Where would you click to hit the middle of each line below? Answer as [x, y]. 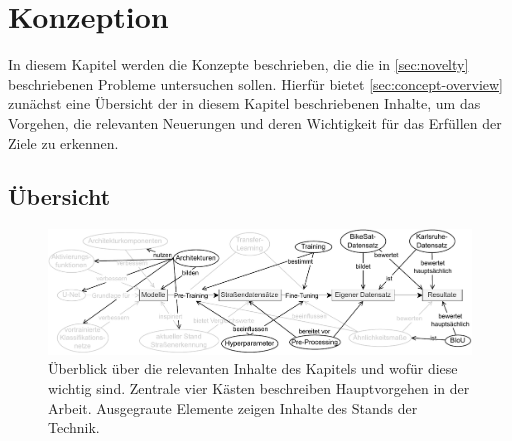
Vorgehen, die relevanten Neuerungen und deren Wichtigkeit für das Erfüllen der [255, 122]
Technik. [74, 427]
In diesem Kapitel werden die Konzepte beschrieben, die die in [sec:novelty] [238, 64]
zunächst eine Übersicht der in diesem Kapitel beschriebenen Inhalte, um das [244, 103]
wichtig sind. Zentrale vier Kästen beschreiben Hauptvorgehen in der [259, 388]
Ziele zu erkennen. [63, 142]
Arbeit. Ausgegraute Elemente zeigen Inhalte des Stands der [233, 407]
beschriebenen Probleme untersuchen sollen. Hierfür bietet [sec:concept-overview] [256, 83]
